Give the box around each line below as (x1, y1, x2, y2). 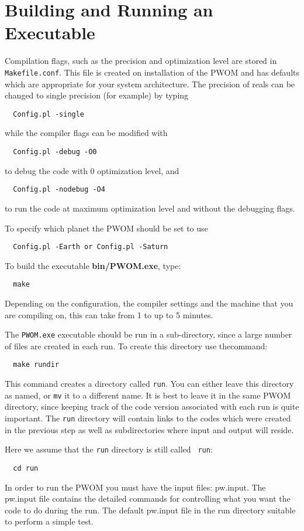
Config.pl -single (13, 110, 85, 118)
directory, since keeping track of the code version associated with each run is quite (5, 400, 299, 413)
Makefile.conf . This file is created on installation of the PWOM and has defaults (5, 66, 299, 78)
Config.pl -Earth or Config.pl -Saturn (13, 243, 168, 251)
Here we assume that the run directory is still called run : (5, 443, 213, 455)
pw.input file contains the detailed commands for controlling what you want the (5, 492, 291, 505)
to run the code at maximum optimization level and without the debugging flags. (5, 202, 295, 214)
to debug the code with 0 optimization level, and (5, 164, 179, 176)
